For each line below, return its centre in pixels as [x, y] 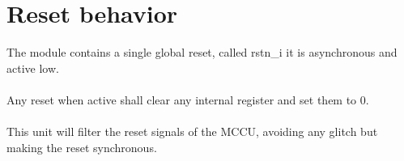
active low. [33, 68]
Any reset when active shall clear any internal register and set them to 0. [188, 99]
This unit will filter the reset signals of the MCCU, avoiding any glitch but [192, 131]
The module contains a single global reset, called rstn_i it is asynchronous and [202, 52]
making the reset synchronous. [82, 147]
